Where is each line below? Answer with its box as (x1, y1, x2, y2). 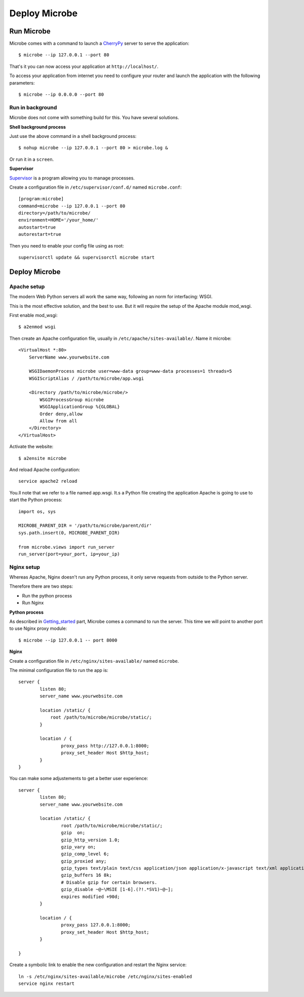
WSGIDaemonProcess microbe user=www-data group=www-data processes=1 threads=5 (28, 368, 233, 374)
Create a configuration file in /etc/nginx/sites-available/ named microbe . (9, 658, 179, 664)
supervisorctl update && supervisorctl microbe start (18, 255, 155, 261)
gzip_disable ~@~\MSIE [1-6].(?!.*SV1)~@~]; (61, 886, 173, 893)
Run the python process (22, 592, 72, 598)
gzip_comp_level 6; (61, 851, 109, 857)
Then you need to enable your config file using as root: (9, 242, 124, 248)
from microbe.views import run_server (18, 544, 115, 550)
